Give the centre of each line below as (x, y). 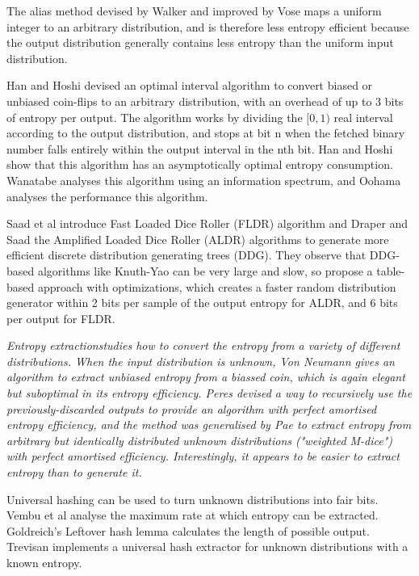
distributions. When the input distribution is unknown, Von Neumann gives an (201, 361)
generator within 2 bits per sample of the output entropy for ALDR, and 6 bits (202, 303)
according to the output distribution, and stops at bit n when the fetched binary (206, 133)
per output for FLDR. (61, 318)
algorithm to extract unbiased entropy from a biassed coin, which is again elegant (206, 377)
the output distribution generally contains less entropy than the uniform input (200, 42)
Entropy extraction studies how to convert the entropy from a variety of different (203, 345)
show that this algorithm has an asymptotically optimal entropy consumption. (200, 164)
